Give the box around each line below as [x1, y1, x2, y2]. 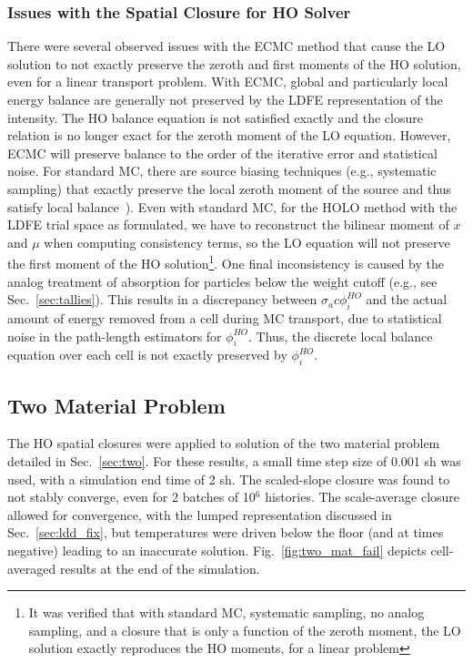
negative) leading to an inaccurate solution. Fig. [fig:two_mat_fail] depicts [7, 540, 427, 559]
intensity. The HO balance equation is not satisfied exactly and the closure [7, 107, 423, 127]
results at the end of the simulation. [59, 558, 260, 577]
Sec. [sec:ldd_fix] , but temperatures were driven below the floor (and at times [7, 523, 444, 542]
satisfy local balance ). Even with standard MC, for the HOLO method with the [7, 197, 458, 216]
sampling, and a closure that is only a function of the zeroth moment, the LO [28, 620, 461, 639]
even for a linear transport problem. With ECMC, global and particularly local [7, 72, 448, 91]
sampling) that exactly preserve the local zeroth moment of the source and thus [7, 178, 452, 198]
